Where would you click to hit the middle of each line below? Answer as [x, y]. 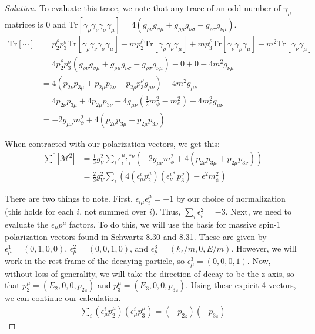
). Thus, [166, 211]
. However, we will [264, 248]
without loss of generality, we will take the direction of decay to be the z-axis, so [150, 273]
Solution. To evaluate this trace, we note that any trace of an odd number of [143, 8]
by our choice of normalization [231, 198]
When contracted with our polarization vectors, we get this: [112, 143]
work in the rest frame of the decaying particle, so [95, 261]
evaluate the [27, 224]
